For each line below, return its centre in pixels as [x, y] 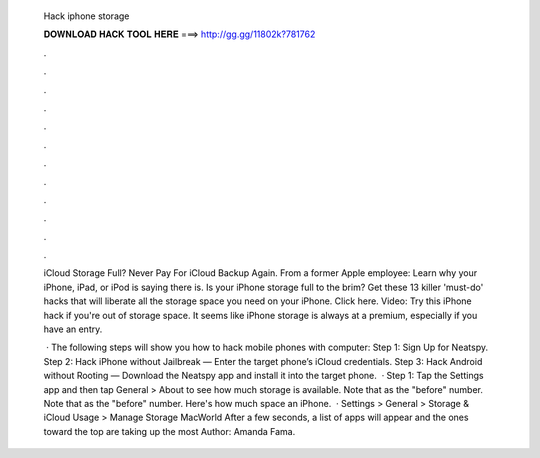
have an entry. [73, 329]
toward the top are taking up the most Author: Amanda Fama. [169, 431]
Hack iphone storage [86, 16]
